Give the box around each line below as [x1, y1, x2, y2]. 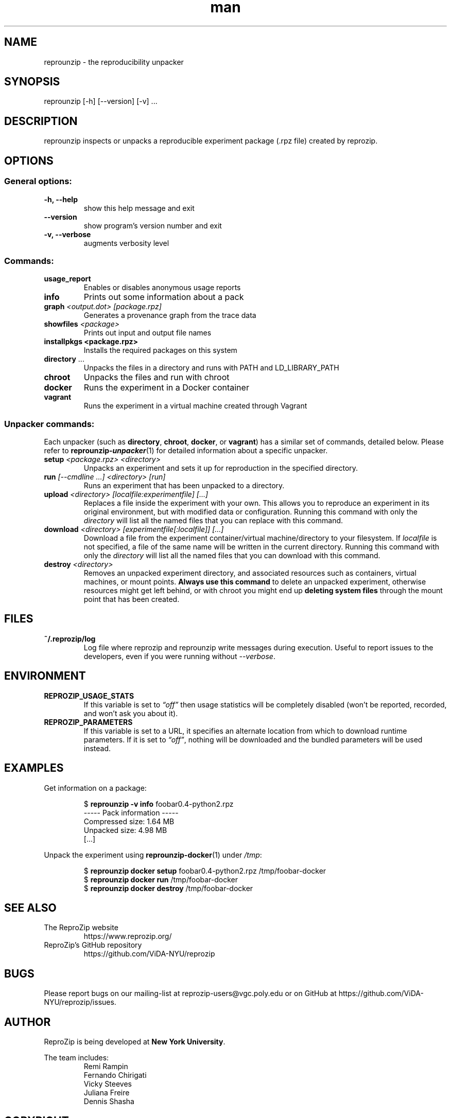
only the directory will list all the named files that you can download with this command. [83, 551, 380, 560]
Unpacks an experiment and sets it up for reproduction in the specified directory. [83, 464, 358, 472]
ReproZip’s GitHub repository [44, 940, 142, 950]
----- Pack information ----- [83, 808, 179, 817]
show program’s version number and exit [83, 221, 222, 230]
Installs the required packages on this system [83, 346, 237, 355]
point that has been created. [83, 595, 180, 604]
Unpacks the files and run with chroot [83, 372, 230, 383]
